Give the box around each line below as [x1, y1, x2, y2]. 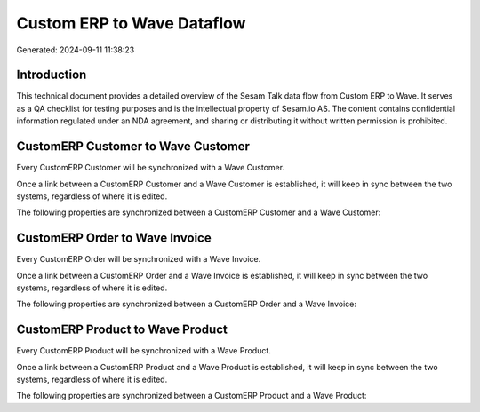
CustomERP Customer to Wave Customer [16, 139, 251, 154]
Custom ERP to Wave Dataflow [16, 13, 246, 33]
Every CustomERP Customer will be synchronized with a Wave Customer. [16, 162, 284, 173]
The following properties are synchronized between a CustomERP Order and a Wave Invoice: [16, 298, 357, 310]
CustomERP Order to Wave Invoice [16, 231, 212, 246]
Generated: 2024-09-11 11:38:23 [16, 44, 135, 55]
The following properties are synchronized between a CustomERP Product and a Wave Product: [16, 391, 367, 401]
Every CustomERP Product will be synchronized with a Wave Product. [16, 345, 271, 356]
